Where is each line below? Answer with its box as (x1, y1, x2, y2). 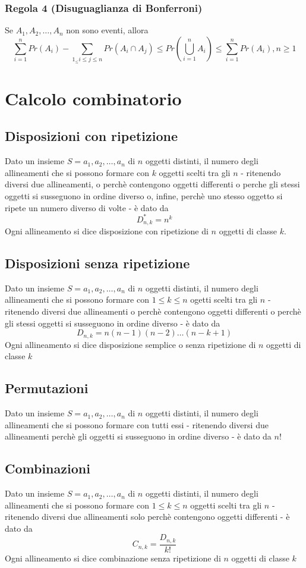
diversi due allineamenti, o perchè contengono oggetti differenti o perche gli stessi (5, 178, 300, 190)
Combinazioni (5, 459, 90, 478)
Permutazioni (5, 379, 89, 397)
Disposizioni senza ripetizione (5, 254, 190, 272)
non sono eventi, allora (66, 24, 149, 36)
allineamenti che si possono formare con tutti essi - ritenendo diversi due (5, 418, 269, 431)
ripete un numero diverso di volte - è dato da (5, 201, 169, 214)
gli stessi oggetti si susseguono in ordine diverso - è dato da (5, 316, 220, 329)
